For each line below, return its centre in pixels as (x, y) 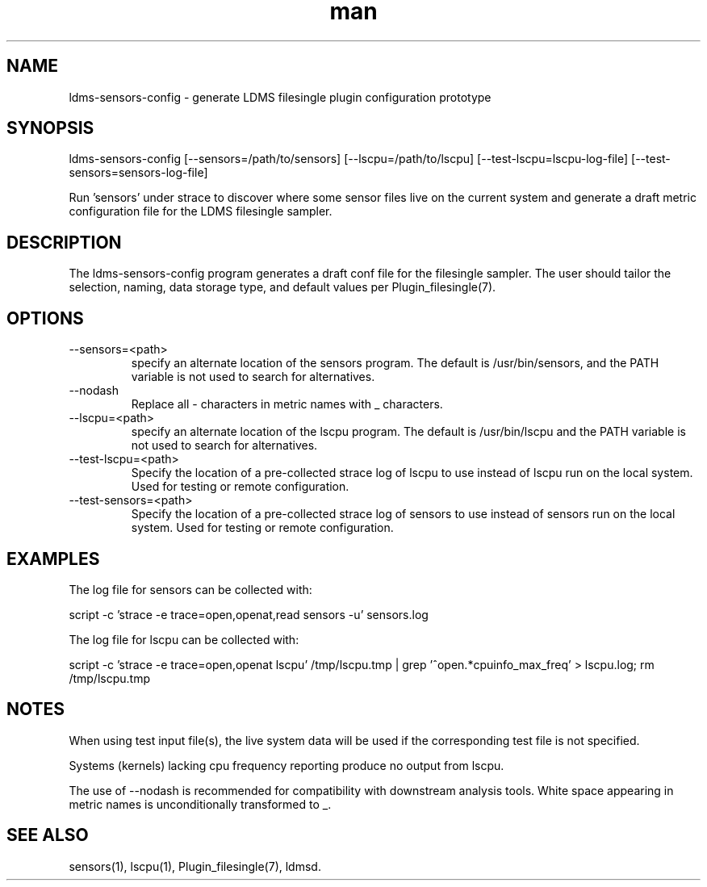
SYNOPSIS (50, 128)
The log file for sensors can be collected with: (190, 589)
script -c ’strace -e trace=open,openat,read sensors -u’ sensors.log (249, 614)
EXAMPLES (53, 559)
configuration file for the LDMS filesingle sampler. (201, 211)
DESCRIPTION (64, 242)
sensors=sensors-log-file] (138, 173)
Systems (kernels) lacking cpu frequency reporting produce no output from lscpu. (287, 765)
